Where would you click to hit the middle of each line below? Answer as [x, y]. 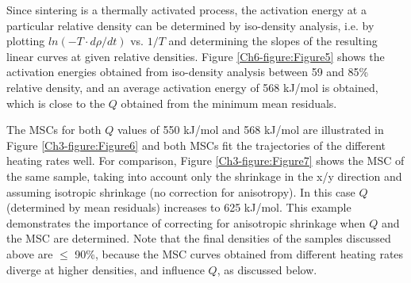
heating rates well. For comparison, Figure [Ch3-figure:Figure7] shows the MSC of [205, 161]
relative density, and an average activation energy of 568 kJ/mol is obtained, [192, 87]
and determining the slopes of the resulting [273, 41]
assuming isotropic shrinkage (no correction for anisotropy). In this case [181, 191]
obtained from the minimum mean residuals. [229, 103]
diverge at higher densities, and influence [106, 269]
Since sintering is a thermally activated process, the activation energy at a [186, 10]
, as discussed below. [267, 269]
